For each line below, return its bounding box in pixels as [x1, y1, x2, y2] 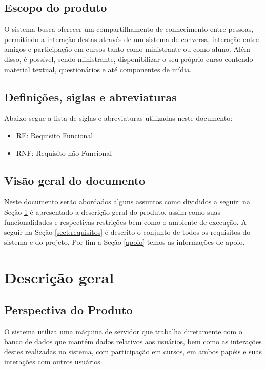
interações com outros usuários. [4, 356, 103, 366]
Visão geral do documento [4, 172, 146, 188]
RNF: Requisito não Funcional [16, 147, 112, 158]
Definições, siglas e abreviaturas [4, 89, 177, 105]
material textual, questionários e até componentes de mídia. [4, 64, 192, 74]
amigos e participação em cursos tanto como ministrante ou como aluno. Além [4, 44, 250, 54]
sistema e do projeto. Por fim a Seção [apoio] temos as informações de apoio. [4, 236, 245, 247]
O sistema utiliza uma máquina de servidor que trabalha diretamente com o [4, 325, 242, 336]
